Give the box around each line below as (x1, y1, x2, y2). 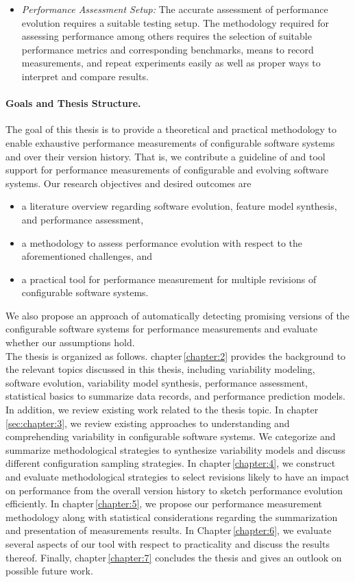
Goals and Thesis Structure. (5, 96, 141, 110)
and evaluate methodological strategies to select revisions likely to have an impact (5, 470, 350, 484)
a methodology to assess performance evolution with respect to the (21, 235, 302, 250)
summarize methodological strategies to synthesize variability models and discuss (5, 442, 345, 457)
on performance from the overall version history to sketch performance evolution (5, 483, 343, 497)
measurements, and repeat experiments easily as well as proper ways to (21, 56, 321, 70)
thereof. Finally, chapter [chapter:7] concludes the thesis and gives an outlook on (5, 550, 342, 564)
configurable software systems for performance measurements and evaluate (5, 322, 318, 336)
